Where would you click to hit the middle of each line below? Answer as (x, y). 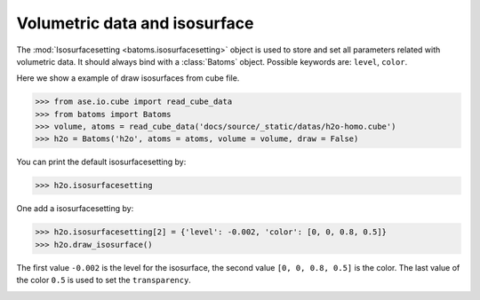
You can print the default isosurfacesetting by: (101, 162)
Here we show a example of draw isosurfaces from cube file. (128, 78)
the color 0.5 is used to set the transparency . (104, 280)
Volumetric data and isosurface (135, 23)
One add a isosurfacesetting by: (75, 209)
